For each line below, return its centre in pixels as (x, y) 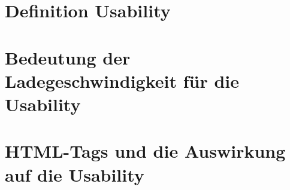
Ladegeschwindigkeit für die (122, 80)
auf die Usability (75, 174)
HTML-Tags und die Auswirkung (145, 151)
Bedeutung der (68, 57)
